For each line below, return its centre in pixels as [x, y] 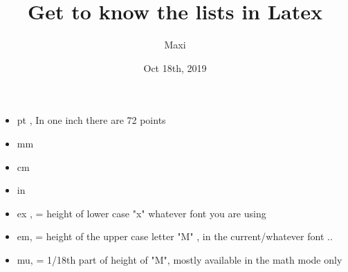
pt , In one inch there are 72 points [91, 120]
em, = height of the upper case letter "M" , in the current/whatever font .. [175, 236]
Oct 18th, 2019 [175, 67]
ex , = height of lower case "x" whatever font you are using [141, 213]
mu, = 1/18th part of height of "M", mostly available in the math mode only [180, 259]
